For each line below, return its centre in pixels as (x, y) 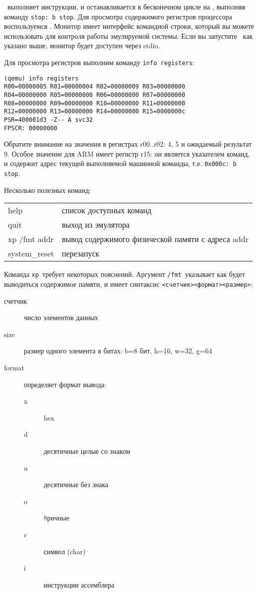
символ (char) (65, 551)
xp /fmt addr (31, 239)
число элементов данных (61, 317)
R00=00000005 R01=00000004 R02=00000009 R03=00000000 (95, 87)
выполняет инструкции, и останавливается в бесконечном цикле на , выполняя (126, 6)
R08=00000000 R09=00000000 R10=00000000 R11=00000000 (95, 103)
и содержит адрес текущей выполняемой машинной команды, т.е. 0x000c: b (120, 163)
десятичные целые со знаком (87, 451)
